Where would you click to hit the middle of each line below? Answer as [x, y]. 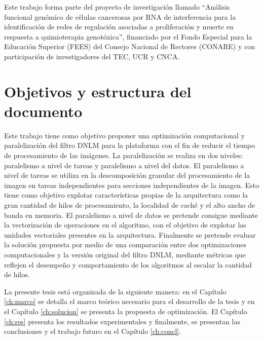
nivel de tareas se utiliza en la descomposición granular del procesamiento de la [127, 175]
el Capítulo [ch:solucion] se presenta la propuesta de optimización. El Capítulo [126, 311]
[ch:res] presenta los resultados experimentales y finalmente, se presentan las [122, 321]
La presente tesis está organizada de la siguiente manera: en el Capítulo [115, 291]
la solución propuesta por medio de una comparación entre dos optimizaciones [125, 244]
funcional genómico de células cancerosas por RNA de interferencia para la [120, 16]
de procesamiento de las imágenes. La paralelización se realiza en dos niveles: [124, 155]
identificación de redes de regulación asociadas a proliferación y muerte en [119, 27]
